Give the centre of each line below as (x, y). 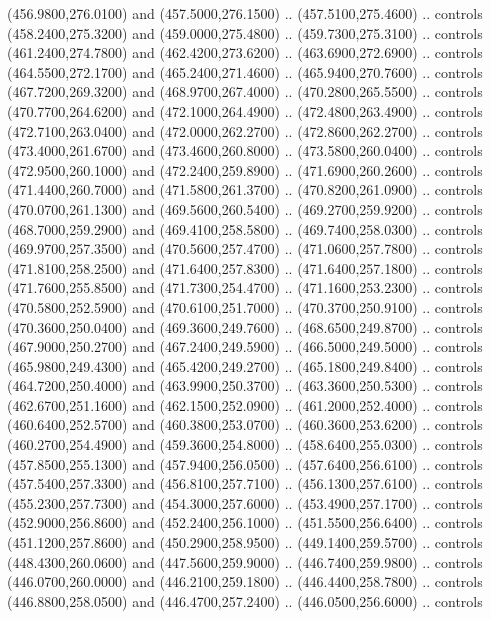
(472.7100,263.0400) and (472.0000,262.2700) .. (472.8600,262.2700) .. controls (245, 130)
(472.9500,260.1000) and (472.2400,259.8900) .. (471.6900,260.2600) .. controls (245, 169)
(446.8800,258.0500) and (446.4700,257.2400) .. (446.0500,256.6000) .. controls (245, 600)
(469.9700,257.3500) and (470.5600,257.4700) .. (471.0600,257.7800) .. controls (245, 248)
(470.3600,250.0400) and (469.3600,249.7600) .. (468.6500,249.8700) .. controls (245, 326)
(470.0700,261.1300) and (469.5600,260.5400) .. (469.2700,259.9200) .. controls (245, 208)
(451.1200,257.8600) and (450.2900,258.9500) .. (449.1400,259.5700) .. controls (245, 542)
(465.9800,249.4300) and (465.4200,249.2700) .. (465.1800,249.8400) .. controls (245, 365)
